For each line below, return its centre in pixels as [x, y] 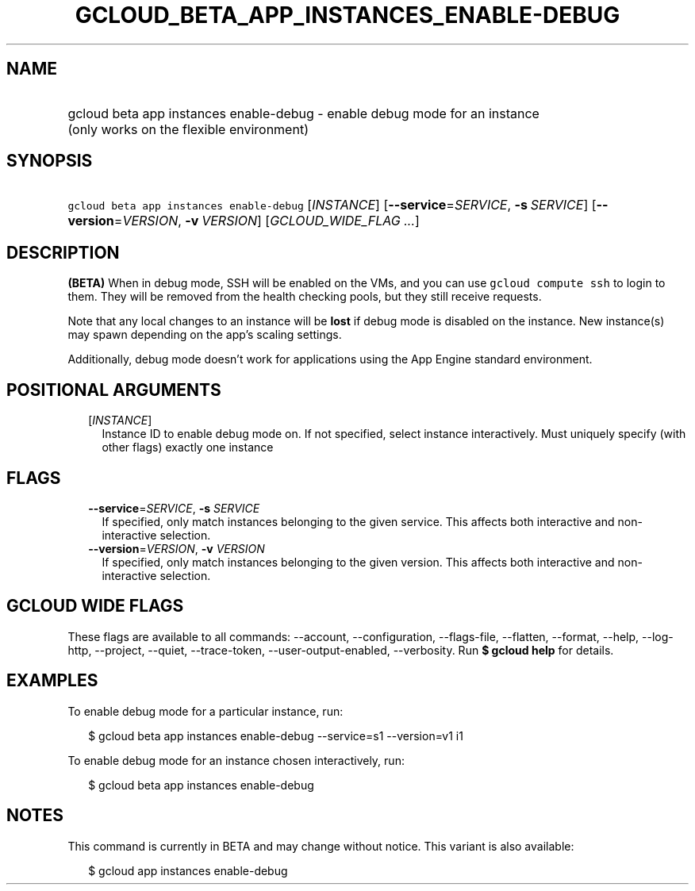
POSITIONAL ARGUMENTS [114, 390]
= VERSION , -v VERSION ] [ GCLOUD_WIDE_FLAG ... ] [267, 221]
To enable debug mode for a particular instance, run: [205, 711]
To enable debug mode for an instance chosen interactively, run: [236, 760]
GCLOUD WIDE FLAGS [95, 606]
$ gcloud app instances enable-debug [188, 870]
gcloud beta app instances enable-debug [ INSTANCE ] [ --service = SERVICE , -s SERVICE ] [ [332, 205]
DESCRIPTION [63, 252]
